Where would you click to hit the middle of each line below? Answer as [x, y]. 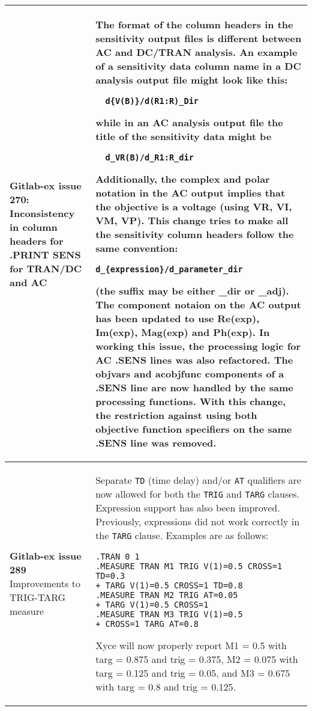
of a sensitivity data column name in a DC [198, 66]
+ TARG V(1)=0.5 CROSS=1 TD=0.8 [169, 585]
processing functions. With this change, [191, 401]
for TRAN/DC [46, 268]
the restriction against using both [176, 415]
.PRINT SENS [45, 254]
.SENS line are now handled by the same [194, 387]
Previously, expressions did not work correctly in [198, 521]
